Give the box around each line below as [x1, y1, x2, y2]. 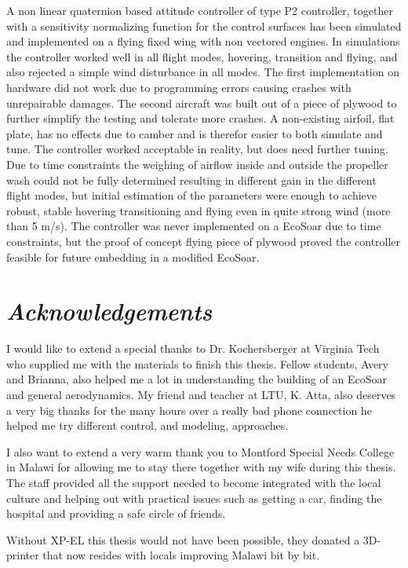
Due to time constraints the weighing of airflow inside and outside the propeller [6, 156, 388, 172]
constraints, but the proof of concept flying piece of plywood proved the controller [6, 233, 401, 249]
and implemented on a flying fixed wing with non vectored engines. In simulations [6, 33, 400, 49]
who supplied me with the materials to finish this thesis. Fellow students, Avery [6, 355, 388, 372]
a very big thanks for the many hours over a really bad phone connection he [6, 401, 372, 418]
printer [6, 547, 39, 563]
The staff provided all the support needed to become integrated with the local [6, 474, 381, 490]
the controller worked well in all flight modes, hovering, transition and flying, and [6, 48, 398, 64]
